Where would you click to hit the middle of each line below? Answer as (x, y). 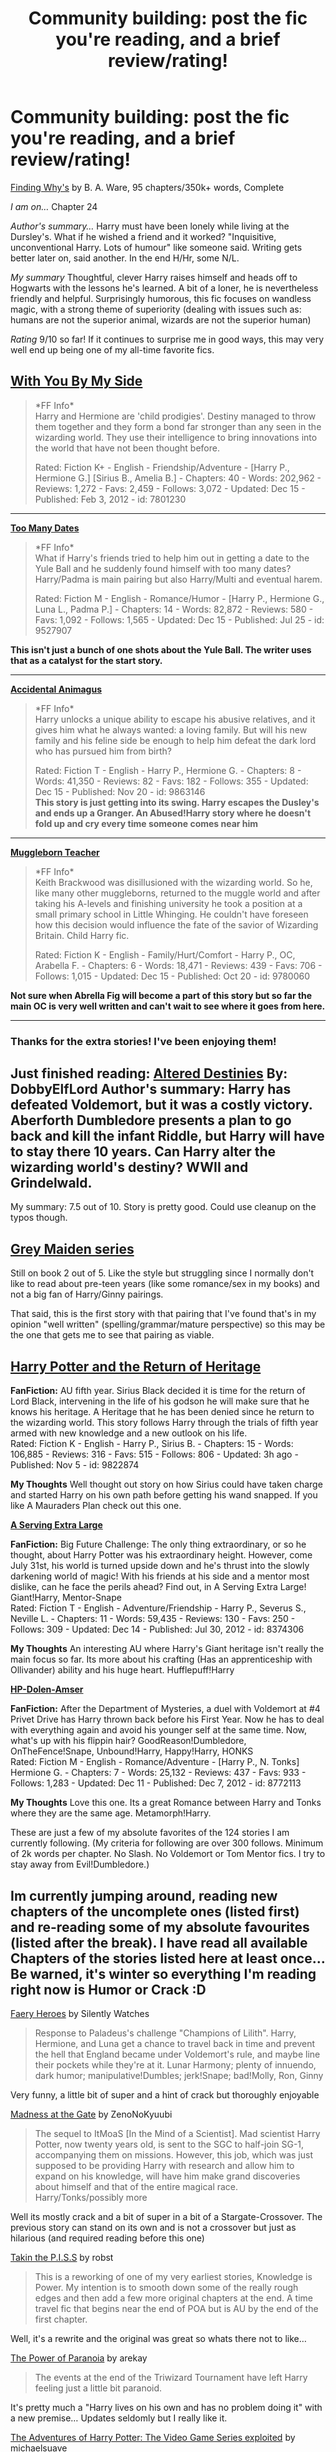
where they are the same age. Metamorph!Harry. (111, 1813)
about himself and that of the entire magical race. (136, 2186)
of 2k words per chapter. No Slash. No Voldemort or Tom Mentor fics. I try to (168, 1854)
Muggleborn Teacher (55, 852)
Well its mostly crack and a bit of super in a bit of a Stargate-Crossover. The (166, 2216)
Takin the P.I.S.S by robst (62, 2257)
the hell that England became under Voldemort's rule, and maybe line (177, 2054)
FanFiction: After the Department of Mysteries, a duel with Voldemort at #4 (165, 1709)
